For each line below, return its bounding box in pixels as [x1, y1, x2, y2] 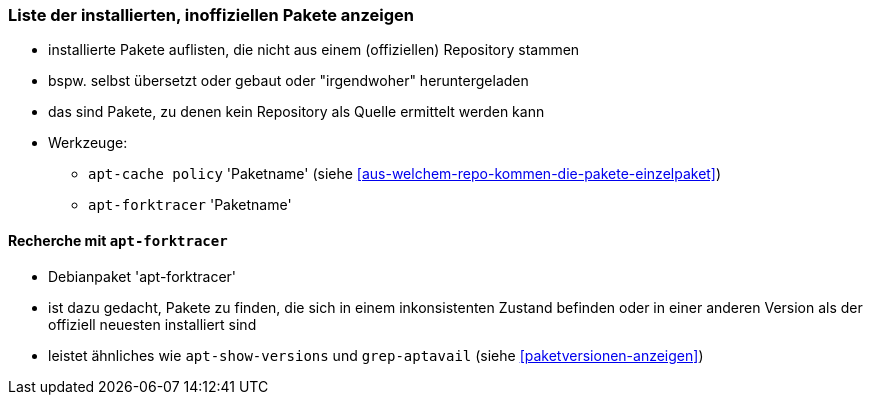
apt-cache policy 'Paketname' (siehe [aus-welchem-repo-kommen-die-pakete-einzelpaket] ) [88, 165, 722, 183]
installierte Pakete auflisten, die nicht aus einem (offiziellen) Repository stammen [48, 41, 580, 59]
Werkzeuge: [48, 134, 128, 152]
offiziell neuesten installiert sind [48, 315, 257, 333]
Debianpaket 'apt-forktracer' [48, 267, 237, 285]
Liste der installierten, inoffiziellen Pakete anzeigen [8, 5, 415, 25]
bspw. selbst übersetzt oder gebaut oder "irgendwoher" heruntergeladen [48, 72, 529, 90]
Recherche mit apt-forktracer [8, 231, 228, 249]
